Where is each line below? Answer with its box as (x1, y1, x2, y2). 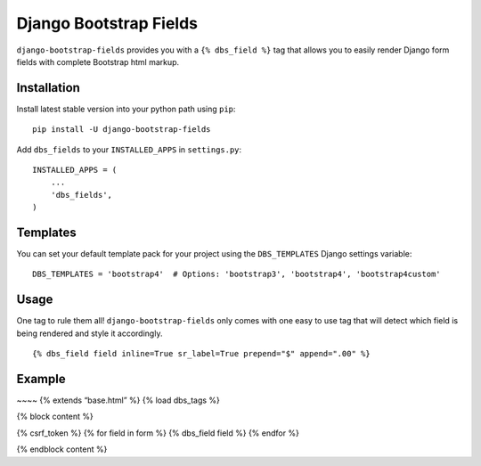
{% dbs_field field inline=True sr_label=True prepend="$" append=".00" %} (32, 348, 371, 359)
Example (16, 371, 66, 387)
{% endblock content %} (16, 444, 108, 454)
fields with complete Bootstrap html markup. (16, 56, 180, 67)
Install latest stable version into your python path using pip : (16, 103, 236, 114)
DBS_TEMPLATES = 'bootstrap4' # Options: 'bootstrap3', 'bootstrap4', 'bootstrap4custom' (32, 269, 441, 280)
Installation (16, 80, 80, 95)
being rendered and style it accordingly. (16, 328, 163, 339)
